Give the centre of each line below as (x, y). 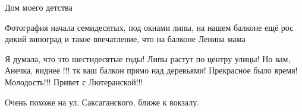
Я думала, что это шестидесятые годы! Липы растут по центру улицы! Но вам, (148, 58)
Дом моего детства (39, 7)
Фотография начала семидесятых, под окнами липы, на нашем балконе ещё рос (149, 27)
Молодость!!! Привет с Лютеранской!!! (74, 81)
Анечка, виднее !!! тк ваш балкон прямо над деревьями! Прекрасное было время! (151, 70)
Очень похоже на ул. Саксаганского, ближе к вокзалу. (102, 102)
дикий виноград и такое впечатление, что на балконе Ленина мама (125, 39)
